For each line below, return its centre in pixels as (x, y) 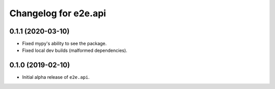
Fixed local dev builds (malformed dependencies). (75, 50)
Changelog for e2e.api (58, 13)
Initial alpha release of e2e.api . (56, 77)
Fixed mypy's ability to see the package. (64, 44)
